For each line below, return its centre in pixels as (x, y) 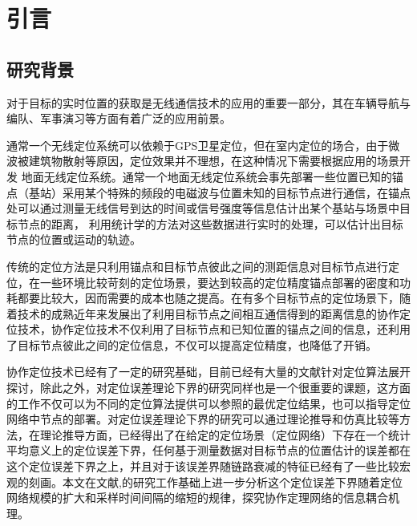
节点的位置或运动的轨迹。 (74, 239)
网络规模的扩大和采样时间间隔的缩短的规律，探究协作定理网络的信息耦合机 (203, 498)
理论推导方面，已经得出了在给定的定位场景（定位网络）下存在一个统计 (225, 434)
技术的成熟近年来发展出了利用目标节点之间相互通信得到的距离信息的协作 (208, 313)
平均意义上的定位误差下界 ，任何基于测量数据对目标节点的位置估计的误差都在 (208, 450)
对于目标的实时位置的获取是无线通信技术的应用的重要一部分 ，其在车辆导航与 (208, 102)
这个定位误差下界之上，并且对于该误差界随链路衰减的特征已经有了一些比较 (203, 466)
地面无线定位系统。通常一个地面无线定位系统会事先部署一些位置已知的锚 (212, 176)
